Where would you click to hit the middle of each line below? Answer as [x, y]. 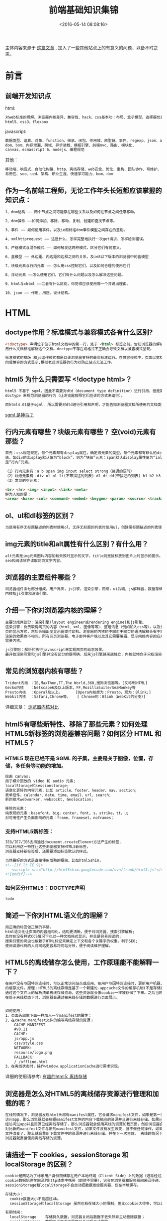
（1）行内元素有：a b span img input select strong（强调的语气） [70, 471]
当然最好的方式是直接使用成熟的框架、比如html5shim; [53, 860]
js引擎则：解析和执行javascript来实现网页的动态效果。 [55, 650]
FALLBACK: [24, 1057]
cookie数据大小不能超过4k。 [35, 1199]
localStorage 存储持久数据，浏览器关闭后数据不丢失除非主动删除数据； [77, 1217]
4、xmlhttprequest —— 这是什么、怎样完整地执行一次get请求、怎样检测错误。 [76, 239]
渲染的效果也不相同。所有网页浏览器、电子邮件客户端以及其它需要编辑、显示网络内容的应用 [85, 636]
